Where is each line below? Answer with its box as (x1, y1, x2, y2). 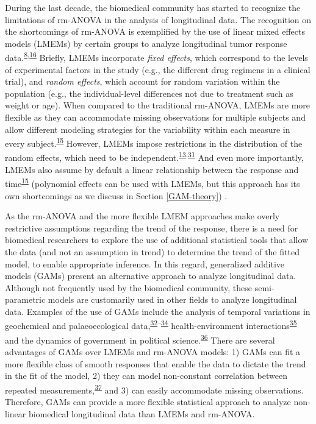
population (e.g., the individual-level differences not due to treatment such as (5, 87, 293, 99)
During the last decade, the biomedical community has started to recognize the (5, 1, 301, 13)
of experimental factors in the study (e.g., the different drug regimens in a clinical (5, 63, 311, 76)
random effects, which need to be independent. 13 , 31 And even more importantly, (5, 149, 304, 164)
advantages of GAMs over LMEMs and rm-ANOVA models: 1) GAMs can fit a (5, 345, 301, 358)
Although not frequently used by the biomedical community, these (5, 281, 253, 294)
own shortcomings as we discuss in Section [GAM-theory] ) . (5, 189, 228, 202)
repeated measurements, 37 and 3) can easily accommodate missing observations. (5, 381, 304, 396)
